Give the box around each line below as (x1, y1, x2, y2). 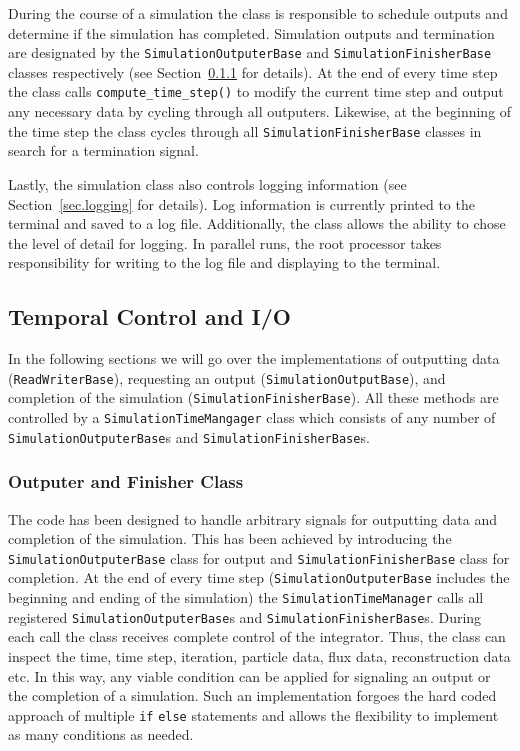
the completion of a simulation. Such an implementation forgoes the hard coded (8, 685, 497, 706)
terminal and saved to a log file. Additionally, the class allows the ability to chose (8, 213, 506, 234)
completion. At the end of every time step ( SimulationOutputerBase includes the (8, 567, 510, 588)
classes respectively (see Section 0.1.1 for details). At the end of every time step (8, 61, 498, 82)
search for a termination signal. (8, 140, 199, 161)
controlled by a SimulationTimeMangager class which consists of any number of (8, 407, 496, 428)
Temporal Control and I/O (8, 301, 291, 332)
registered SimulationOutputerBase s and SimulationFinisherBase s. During (8, 606, 482, 627)
